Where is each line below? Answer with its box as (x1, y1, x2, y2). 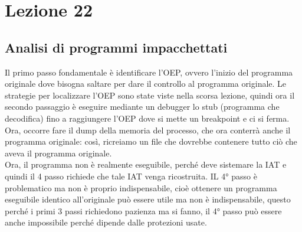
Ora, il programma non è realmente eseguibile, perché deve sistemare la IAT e (5, 158, 287, 171)
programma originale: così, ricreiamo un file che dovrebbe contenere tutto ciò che (5, 135, 297, 148)
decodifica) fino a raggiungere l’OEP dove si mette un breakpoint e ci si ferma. (5, 112, 290, 124)
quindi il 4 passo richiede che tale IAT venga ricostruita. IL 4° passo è (5, 169, 257, 182)
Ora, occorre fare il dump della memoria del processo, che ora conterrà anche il (5, 123, 291, 136)
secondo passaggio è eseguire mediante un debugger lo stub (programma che (5, 100, 280, 113)
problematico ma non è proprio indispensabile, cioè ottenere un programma (5, 181, 277, 194)
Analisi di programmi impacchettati (5, 38, 228, 56)
